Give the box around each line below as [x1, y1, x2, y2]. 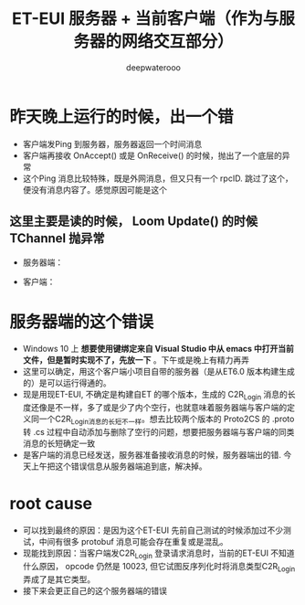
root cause [9, 494, 93, 515]
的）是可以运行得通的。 [22, 377, 111, 388]
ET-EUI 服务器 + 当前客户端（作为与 [12, 8, 279, 29]
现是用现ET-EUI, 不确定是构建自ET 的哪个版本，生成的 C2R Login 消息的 [22, 389, 288, 402]
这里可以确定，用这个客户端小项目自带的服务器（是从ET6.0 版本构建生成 [22, 366, 295, 377]
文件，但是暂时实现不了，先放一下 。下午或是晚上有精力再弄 [22, 355, 249, 366]
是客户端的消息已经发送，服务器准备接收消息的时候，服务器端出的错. [22, 450, 281, 461]
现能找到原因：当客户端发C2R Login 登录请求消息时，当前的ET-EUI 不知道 [22, 547, 295, 560]
